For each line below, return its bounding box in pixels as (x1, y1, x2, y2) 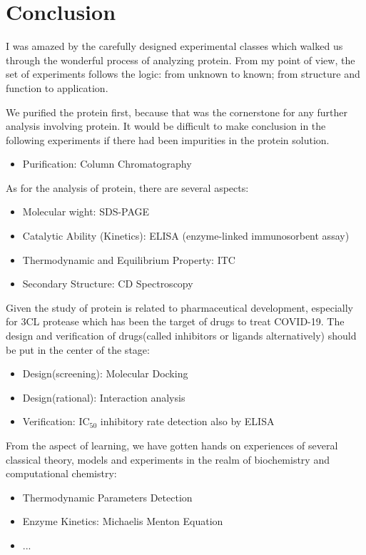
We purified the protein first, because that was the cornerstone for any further (6, 104, 347, 119)
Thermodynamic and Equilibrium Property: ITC (22, 252, 235, 267)
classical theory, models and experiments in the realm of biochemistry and (6, 452, 330, 467)
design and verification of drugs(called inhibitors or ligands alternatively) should (6, 328, 357, 343)
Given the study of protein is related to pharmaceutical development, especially (6, 300, 353, 315)
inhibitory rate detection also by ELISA (100, 414, 275, 429)
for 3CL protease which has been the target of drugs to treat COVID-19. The (6, 314, 345, 329)
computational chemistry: (6, 466, 117, 481)
